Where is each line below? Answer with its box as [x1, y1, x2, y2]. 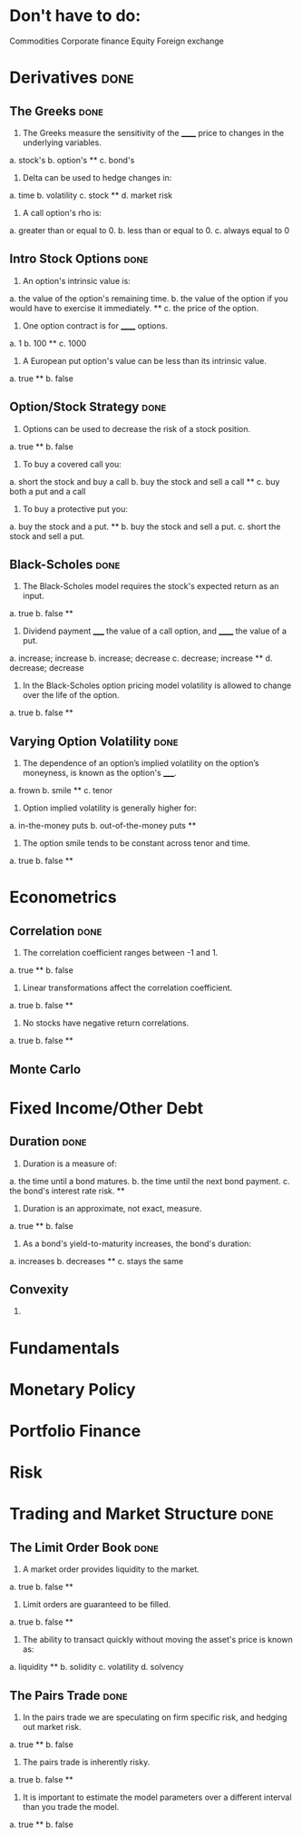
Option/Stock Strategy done [9, 399, 167, 415]
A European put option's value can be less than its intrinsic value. [22, 355, 268, 366]
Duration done [9, 1134, 87, 1149]
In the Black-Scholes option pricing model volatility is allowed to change [22, 680, 292, 691]
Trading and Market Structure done [9, 1504, 274, 1525]
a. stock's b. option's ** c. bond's [9, 154, 135, 165]
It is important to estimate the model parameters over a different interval [22, 1792, 292, 1803]
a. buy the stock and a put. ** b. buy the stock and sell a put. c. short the [9, 521, 281, 532]
